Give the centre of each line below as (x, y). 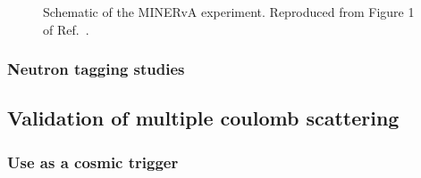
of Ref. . (66, 29)
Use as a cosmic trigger (93, 162)
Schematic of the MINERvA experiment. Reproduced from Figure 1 (229, 12)
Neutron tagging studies (96, 69)
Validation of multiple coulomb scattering (203, 118)
